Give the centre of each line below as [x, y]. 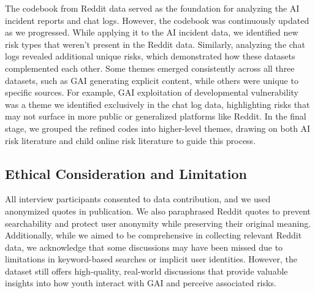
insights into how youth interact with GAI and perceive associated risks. [141, 283]
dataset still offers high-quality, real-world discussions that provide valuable [146, 271]
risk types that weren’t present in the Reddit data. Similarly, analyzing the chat [155, 44]
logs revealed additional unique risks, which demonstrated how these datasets [150, 56]
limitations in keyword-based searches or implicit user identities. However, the [151, 259]
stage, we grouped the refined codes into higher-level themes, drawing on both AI [158, 128]
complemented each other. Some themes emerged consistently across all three [150, 68]
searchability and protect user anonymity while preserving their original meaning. [158, 223]
